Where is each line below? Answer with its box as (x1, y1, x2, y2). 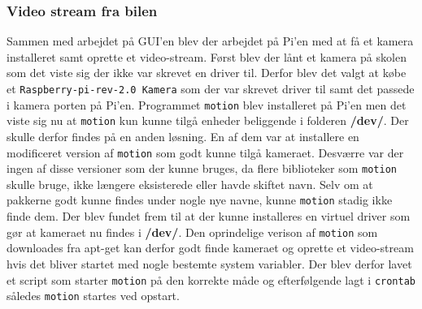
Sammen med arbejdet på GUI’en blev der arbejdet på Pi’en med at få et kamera (7, 32, 414, 49)
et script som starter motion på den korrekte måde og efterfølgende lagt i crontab (7, 271, 416, 288)
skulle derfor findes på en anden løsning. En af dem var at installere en (7, 127, 359, 144)
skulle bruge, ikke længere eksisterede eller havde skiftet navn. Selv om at (7, 175, 373, 192)
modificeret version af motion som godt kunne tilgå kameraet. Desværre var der (7, 144, 404, 161)
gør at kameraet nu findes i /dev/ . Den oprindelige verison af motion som (7, 223, 378, 240)
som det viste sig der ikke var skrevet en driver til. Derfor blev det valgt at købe (7, 64, 407, 81)
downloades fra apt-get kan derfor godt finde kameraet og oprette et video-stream (7, 239, 414, 256)
